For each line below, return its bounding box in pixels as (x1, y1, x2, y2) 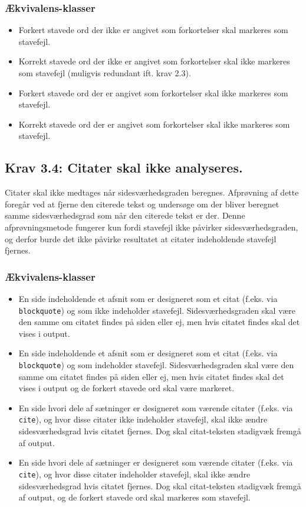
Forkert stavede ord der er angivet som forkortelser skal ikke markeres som (18, 86, 288, 99)
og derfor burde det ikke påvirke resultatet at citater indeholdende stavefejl (5, 232, 277, 245)
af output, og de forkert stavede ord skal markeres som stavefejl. (18, 491, 251, 503)
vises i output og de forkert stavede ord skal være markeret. (18, 382, 235, 394)
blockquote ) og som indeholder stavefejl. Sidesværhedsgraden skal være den (18, 358, 294, 370)
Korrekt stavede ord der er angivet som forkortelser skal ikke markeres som (18, 118, 290, 130)
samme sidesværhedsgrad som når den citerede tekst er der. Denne (5, 209, 245, 222)
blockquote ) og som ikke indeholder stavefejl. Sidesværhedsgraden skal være (18, 304, 295, 316)
